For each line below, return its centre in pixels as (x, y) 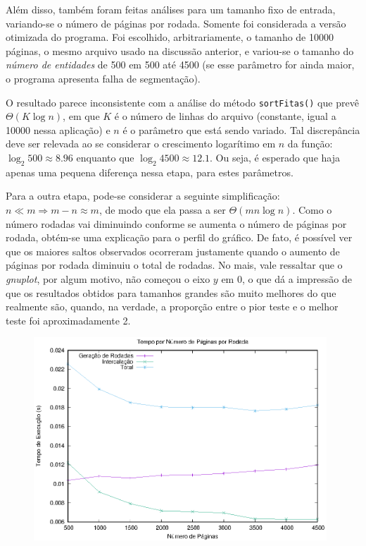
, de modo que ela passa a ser (162, 209)
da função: (310, 144)
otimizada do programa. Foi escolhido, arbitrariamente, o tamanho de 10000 (170, 37)
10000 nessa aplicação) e (58, 129)
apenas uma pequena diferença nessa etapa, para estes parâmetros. (150, 172)
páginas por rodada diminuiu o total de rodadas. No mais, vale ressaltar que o (174, 265)
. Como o (312, 209)
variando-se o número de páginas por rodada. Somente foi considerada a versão (176, 23)
